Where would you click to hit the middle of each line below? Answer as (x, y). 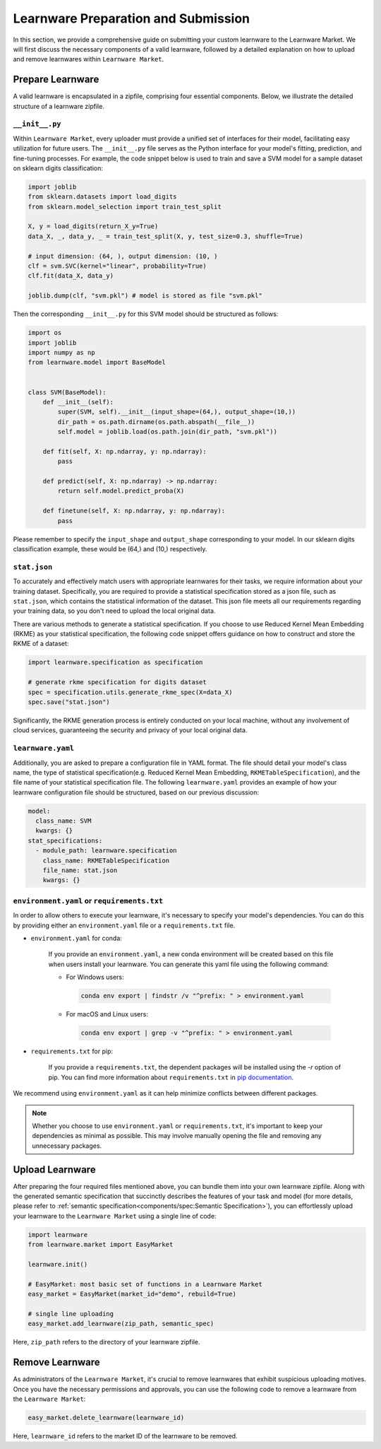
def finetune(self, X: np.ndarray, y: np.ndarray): (134, 511)
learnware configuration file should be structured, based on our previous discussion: (136, 792)
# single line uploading (71, 1314)
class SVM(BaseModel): (67, 392)
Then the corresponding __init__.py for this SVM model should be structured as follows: (146, 314)
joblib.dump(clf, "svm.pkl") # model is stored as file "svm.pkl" (145, 296)
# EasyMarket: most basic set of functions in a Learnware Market (145, 1284)
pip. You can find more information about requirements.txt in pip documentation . (171, 1077)
